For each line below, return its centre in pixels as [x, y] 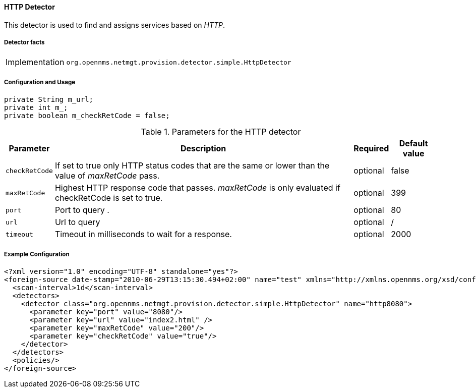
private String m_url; [49, 100]
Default [413, 144]
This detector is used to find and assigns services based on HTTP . [114, 25]
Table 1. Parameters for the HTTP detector [221, 132]
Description [203, 149]
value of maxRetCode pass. [107, 176]
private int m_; [36, 108]
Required [371, 149]
